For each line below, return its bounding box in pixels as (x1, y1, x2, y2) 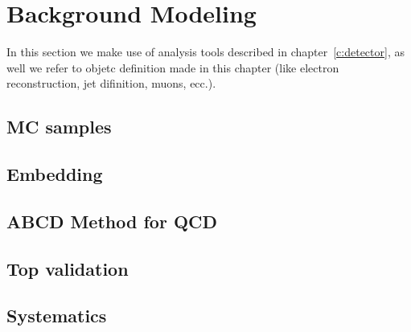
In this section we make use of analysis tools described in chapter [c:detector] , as (6, 43, 405, 60)
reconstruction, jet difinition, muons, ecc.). (6, 75, 216, 92)
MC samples (6, 114, 112, 139)
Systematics (6, 303, 107, 328)
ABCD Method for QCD (6, 208, 218, 233)
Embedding (6, 162, 103, 186)
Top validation (6, 256, 129, 281)
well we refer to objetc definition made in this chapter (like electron (6, 59, 339, 76)
